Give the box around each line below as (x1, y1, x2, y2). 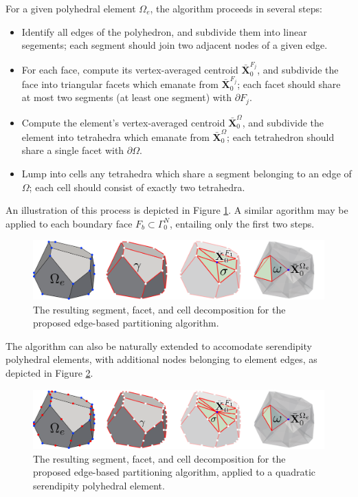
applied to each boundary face (5, 216, 133, 230)
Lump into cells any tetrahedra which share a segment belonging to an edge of (21, 166, 352, 181)
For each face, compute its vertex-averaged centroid (21, 62, 238, 76)
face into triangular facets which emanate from (21, 76, 219, 91)
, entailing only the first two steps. (170, 216, 315, 230)
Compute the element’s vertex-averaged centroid (21, 115, 225, 129)
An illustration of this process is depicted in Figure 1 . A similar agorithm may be (5, 203, 348, 217)
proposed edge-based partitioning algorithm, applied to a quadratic (33, 465, 316, 479)
